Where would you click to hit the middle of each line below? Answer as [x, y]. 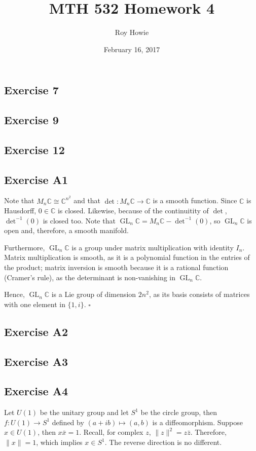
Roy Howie [132, 32]
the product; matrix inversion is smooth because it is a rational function [116, 267]
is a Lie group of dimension [94, 294]
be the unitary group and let [84, 412]
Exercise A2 [36, 331]
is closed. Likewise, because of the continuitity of [133, 211]
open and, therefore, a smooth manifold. [66, 230]
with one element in [35, 304]
